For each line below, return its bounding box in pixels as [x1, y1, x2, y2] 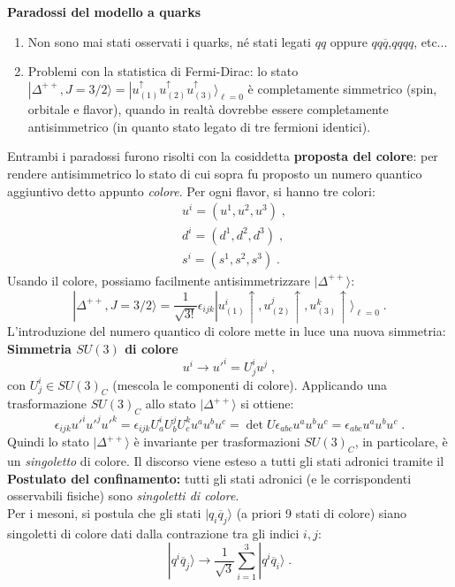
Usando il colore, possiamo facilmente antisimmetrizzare [7, 271, 310, 289]
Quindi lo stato [7, 432, 89, 451]
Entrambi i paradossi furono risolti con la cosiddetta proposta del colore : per [7, 147, 438, 165]
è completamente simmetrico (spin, [247, 79, 437, 97]
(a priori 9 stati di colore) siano [236, 503, 407, 522]
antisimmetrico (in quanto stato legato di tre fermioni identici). [27, 117, 371, 135]
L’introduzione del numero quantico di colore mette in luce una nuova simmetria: [7, 322, 446, 340]
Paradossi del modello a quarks [7, 3, 201, 20]
